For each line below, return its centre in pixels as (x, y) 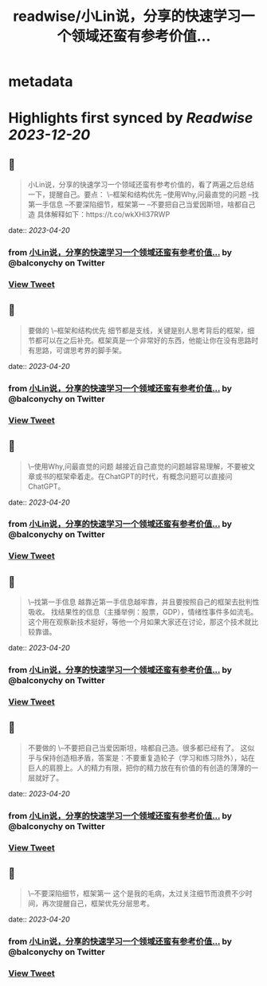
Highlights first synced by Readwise (131, 118)
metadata (41, 82)
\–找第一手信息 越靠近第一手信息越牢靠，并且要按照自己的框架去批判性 (143, 602)
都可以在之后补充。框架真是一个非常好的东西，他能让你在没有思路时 (147, 340)
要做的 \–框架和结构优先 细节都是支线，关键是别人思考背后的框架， (137, 330)
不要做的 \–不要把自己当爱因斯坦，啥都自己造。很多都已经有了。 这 (137, 748)
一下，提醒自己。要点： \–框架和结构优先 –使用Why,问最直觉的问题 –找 (143, 194)
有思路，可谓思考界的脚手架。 (77, 350)
